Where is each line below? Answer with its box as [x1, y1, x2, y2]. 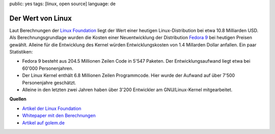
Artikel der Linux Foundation [22, 105, 81, 112]
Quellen [9, 96, 26, 102]
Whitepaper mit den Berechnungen [22, 113, 96, 119]
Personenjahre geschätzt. [22, 79, 76, 86]
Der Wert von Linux [9, 14, 72, 22]
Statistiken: [9, 49, 33, 55]
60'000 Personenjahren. [22, 65, 73, 71]
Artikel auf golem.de [22, 120, 65, 126]
